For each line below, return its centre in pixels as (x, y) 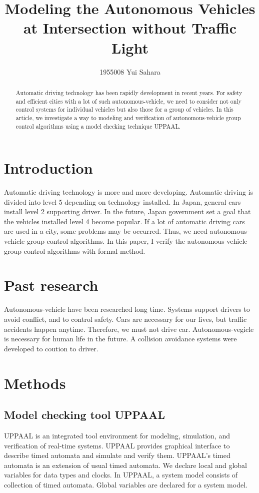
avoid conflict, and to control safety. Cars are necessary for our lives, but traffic (125, 319)
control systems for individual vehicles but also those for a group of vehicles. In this (124, 109)
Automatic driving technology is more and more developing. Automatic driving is (129, 192)
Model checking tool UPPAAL (85, 415)
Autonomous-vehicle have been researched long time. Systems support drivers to (127, 309)
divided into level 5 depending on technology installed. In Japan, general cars (122, 201)
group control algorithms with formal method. (75, 251)
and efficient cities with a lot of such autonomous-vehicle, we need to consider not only (128, 101)
